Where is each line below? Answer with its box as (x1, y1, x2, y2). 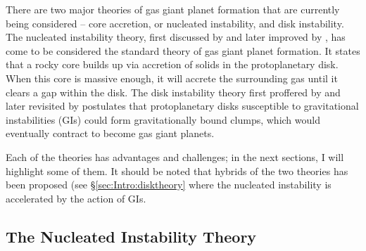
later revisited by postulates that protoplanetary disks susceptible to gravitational (6, 98, 359, 113)
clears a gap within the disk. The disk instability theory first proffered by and (6, 84, 341, 99)
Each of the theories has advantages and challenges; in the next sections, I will (6, 149, 344, 164)
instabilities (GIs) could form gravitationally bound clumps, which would (6, 112, 320, 127)
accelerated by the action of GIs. (6, 191, 146, 205)
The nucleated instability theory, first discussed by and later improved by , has (6, 30, 346, 44)
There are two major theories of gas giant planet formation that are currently (6, 2, 340, 16)
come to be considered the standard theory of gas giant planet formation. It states (6, 43, 360, 58)
